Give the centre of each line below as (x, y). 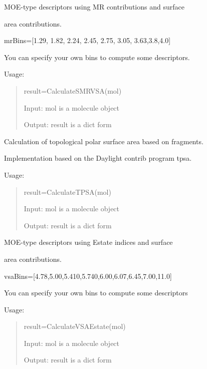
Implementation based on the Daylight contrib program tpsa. (98, 158)
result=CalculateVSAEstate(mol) (75, 326)
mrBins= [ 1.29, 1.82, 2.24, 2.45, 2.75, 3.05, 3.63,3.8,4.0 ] (87, 40)
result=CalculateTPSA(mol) (67, 192)
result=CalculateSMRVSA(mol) (73, 90)
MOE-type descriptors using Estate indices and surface (88, 242)
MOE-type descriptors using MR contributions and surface (94, 7)
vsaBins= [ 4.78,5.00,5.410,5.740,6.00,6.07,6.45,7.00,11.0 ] (88, 276)
